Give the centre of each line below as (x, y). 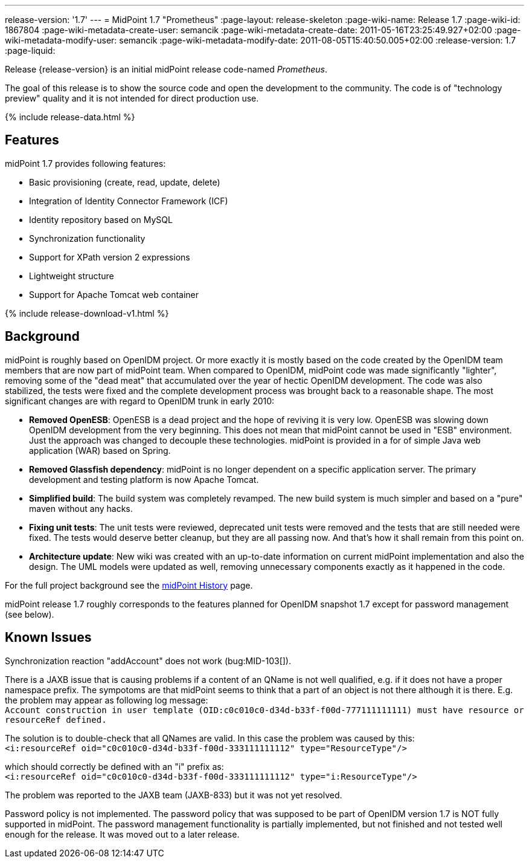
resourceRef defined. (56, 719)
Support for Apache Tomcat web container (114, 294)
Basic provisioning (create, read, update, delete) (125, 182)
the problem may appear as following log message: (107, 700)
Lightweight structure (72, 276)
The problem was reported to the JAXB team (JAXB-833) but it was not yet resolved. (174, 795)
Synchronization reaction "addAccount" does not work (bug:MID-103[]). (148, 661)
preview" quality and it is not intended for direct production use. (132, 98)
